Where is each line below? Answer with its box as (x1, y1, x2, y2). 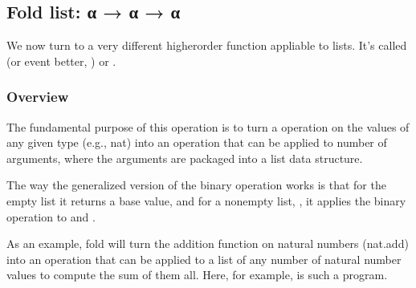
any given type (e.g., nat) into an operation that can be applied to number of (6, 134, 387, 151)
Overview (6, 87, 69, 107)
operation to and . (6, 208, 96, 225)
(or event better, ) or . (6, 52, 116, 69)
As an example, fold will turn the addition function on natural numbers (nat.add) (6, 235, 409, 252)
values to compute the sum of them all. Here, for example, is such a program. (6, 266, 388, 283)
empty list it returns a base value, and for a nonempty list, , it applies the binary (6, 192, 406, 209)
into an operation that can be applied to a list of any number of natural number (6, 250, 402, 267)
